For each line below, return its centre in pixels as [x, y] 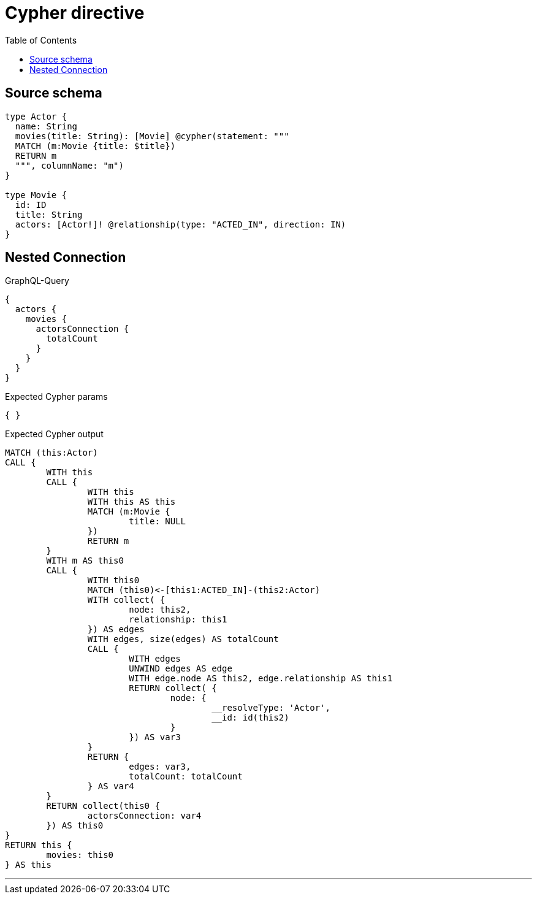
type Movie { [36, 195]
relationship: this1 [178, 620]
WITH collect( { [126, 600]
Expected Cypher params [56, 397]
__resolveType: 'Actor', [271, 708]
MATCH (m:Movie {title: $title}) [95, 146]
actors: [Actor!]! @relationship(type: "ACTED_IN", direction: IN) [181, 224]
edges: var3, [160, 767]
